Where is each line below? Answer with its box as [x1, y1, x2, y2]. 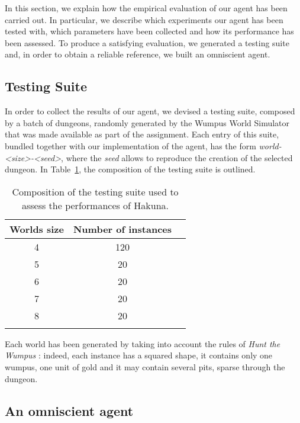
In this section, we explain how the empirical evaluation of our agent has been [5, 2, 288, 14]
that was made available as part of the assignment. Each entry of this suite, [5, 128, 279, 140]
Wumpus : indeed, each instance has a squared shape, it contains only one [5, 349, 273, 361]
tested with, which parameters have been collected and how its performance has [5, 25, 294, 37]
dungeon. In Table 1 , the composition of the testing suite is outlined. [5, 163, 256, 175]
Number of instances [73, 222, 172, 236]
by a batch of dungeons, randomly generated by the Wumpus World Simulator [5, 116, 290, 129]
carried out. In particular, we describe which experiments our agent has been [5, 13, 283, 25]
